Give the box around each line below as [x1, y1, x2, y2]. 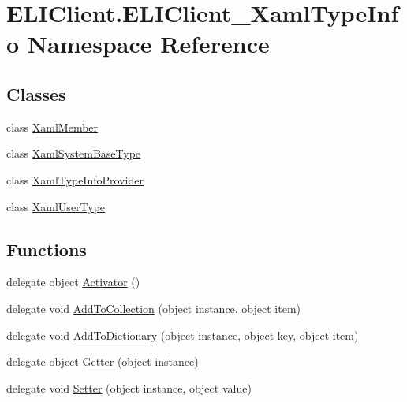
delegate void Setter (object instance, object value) [6, 379, 252, 396]
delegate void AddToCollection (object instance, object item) [6, 300, 301, 316]
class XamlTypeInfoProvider [6, 171, 144, 188]
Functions [6, 236, 87, 261]
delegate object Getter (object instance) [6, 353, 199, 370]
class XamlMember [6, 118, 99, 135]
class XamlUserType [6, 198, 106, 214]
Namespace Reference [27, 28, 270, 60]
